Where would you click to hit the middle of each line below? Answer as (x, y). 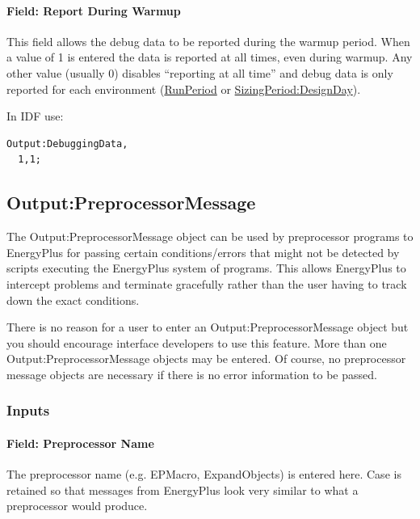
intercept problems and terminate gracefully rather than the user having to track (207, 283)
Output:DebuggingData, (67, 143)
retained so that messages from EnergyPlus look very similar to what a (183, 489)
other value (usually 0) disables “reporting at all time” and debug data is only (200, 72)
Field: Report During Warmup (94, 10)
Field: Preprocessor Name (80, 443)
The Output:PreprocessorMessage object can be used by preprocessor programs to (210, 236)
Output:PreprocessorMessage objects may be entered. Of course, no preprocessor (206, 359)
